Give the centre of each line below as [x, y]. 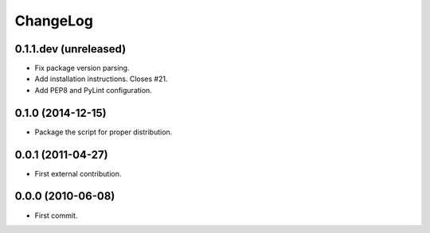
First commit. [56, 216]
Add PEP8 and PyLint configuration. [94, 90]
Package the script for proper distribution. [104, 132]
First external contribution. [78, 173]
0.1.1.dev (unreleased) [70, 49]
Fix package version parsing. [82, 68]
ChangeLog [54, 21]
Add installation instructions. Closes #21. [101, 79]
